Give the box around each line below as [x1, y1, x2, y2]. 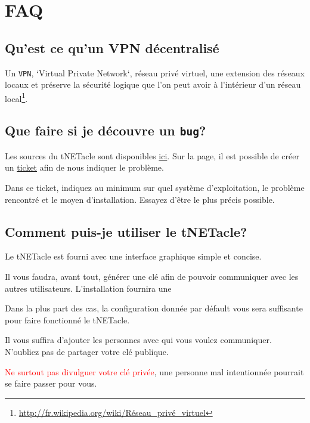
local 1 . [5, 90, 28, 104]
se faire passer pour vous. [5, 377, 97, 390]
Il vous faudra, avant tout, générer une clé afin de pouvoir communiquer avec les [5, 270, 299, 283]
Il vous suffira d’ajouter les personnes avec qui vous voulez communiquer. [5, 334, 272, 346]
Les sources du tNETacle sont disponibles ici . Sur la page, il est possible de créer [5, 149, 299, 162]
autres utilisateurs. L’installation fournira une [5, 282, 172, 294]
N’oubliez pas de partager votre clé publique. [5, 345, 169, 357]
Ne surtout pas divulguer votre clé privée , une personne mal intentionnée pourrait [5, 365, 304, 378]
